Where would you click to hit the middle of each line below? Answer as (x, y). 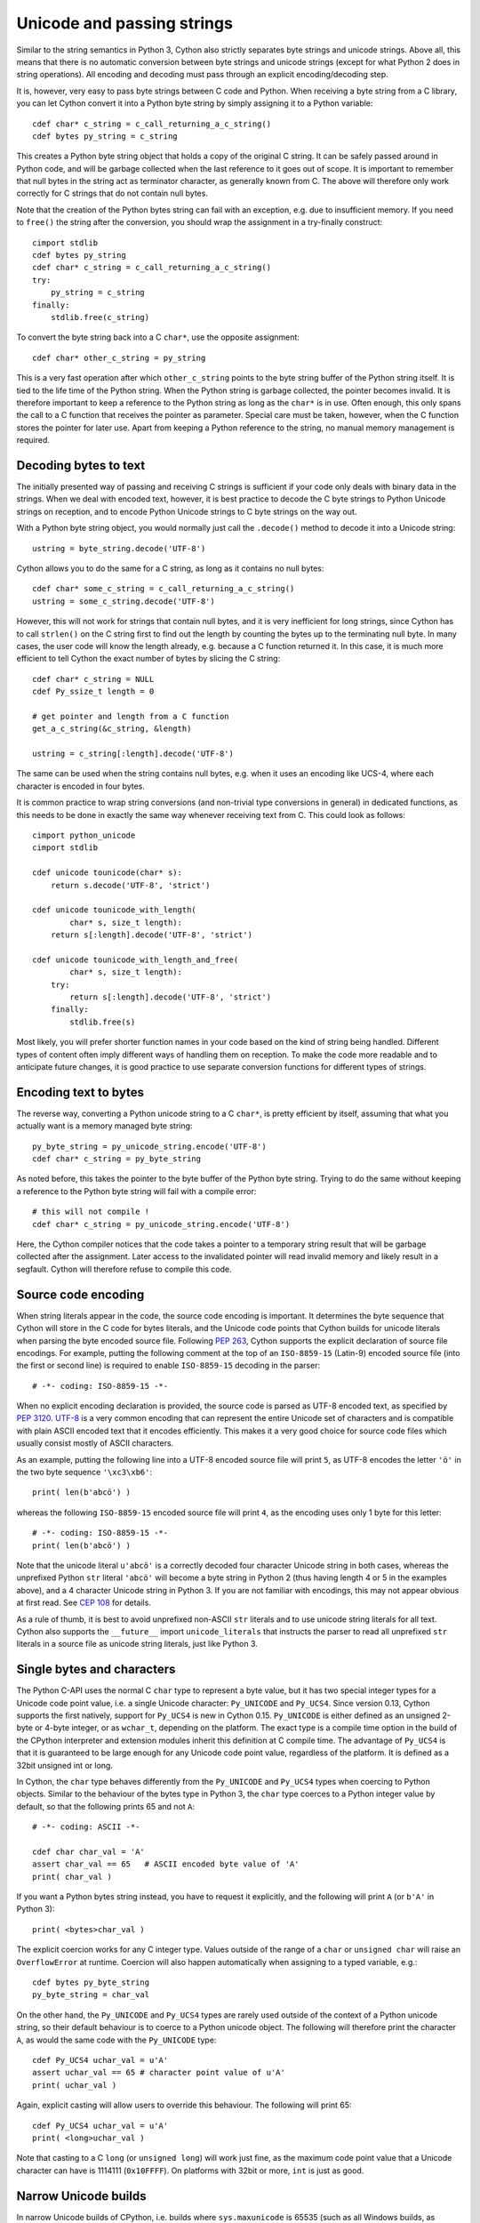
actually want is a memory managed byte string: (104, 1126)
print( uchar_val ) (75, 2085)
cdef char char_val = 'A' (89, 1851)
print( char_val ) (72, 1877)
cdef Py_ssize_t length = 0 (93, 692)
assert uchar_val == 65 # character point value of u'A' (159, 2073)
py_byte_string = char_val (91, 1995)
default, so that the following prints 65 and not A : (106, 1806)
